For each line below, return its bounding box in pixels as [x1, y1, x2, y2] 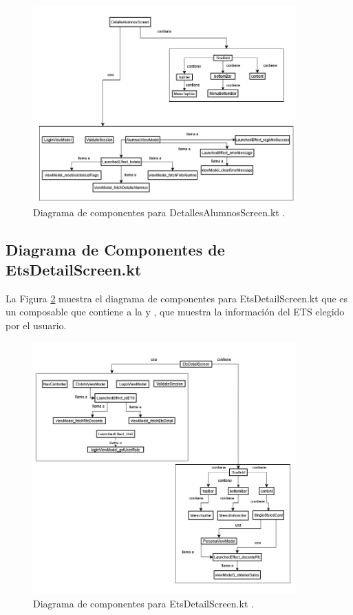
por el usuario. [6, 317, 67, 332]
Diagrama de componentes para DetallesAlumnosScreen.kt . [33, 205, 286, 219]
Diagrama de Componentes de [6, 238, 225, 260]
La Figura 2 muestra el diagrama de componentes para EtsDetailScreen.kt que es [6, 291, 348, 305]
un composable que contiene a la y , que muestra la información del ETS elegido [6, 304, 345, 319]
